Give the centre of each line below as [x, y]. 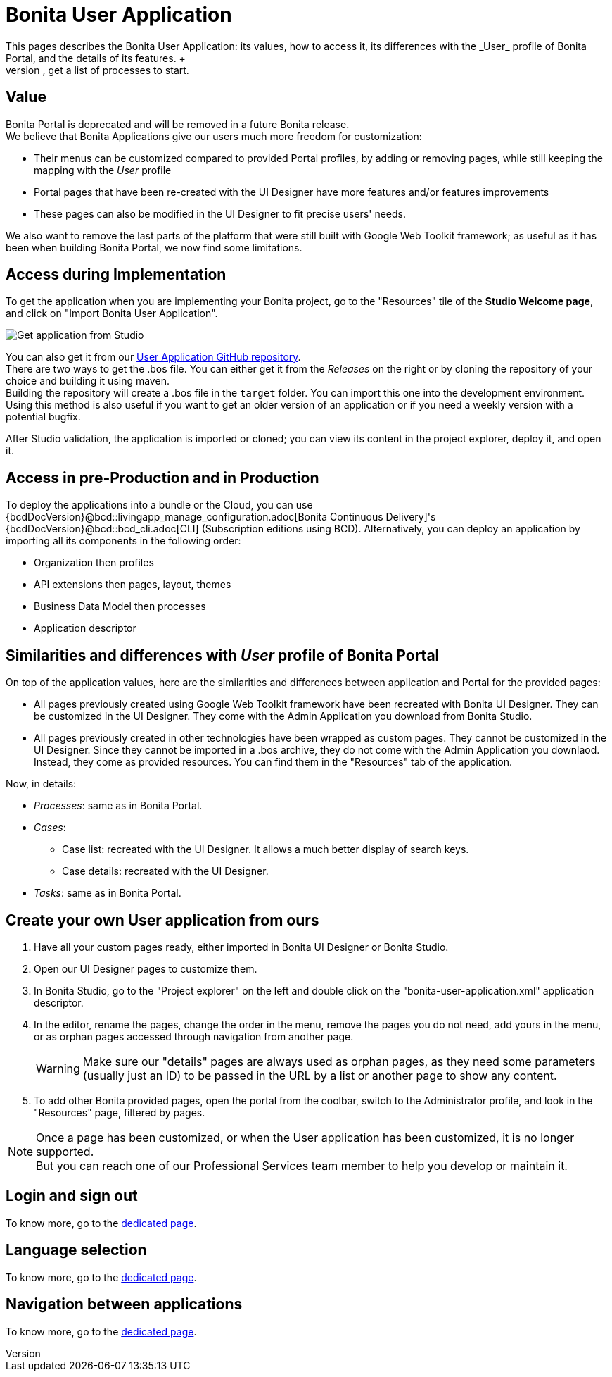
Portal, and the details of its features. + [96, 58]
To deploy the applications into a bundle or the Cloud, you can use [159, 505]
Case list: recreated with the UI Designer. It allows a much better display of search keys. [266, 849]
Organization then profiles [94, 563]
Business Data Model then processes [120, 606]
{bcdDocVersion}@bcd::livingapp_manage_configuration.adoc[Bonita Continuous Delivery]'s [221, 517]
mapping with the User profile [103, 170]
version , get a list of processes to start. [97, 70]
